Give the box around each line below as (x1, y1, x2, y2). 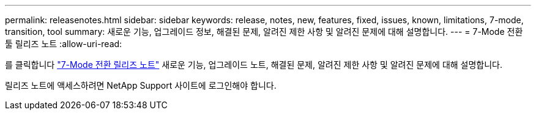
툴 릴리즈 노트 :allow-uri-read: (5, 39, 122, 49)
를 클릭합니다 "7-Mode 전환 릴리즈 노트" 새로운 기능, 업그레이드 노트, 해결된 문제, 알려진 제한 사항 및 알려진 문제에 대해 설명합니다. (5, 59, 503, 70)
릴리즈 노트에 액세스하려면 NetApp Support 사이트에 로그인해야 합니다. (5, 80, 277, 91)
